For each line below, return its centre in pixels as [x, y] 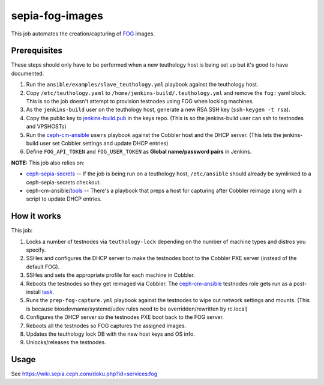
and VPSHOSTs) [46, 127]
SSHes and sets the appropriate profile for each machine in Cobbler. [110, 275]
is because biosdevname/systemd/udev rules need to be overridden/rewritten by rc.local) [137, 309]
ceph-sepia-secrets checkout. [64, 182]
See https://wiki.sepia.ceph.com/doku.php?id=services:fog [84, 374]
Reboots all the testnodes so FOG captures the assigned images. [106, 326]
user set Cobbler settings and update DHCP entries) [104, 143]
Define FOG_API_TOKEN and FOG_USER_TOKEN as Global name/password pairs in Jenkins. [139, 152]
